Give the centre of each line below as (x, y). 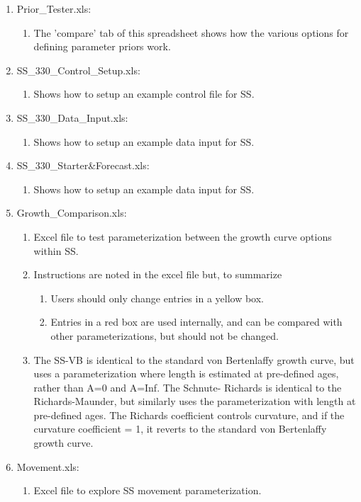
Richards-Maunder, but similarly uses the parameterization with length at (195, 401)
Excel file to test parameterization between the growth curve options (183, 236)
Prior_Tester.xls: (54, 8)
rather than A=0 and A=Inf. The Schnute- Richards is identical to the (188, 387)
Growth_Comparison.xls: (72, 213)
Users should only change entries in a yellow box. (157, 298)
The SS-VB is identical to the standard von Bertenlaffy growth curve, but (194, 359)
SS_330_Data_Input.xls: (72, 117)
